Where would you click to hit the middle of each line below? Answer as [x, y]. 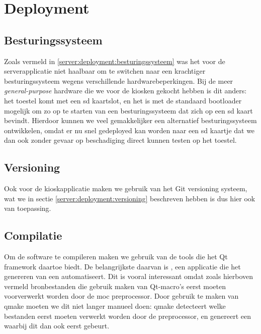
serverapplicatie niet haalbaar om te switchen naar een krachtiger [105, 71]
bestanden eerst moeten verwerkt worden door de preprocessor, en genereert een [128, 316]
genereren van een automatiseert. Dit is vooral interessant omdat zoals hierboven [129, 276]
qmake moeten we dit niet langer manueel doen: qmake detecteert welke [115, 306]
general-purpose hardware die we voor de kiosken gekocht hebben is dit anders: [125, 91]
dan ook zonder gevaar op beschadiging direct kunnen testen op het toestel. [120, 140]
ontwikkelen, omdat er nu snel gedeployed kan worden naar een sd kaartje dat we [129, 130]
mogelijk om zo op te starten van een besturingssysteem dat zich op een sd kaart [128, 110]
